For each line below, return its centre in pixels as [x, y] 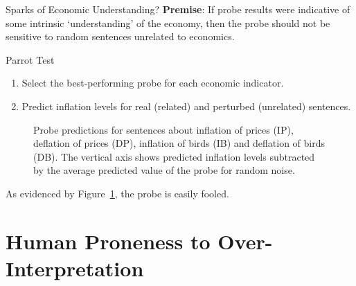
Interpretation [75, 268]
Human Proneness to [108, 241]
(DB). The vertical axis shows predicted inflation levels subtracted [174, 156]
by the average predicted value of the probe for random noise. [164, 170]
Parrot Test [30, 59]
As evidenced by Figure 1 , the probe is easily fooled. [117, 193]
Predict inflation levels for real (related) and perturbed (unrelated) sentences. [186, 106]
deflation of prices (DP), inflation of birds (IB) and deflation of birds [179, 143]
